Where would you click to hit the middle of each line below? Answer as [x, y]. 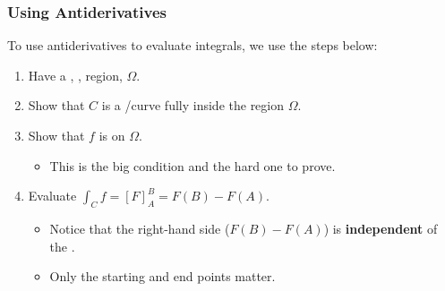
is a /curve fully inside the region [193, 105]
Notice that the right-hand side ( [140, 228]
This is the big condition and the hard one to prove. [193, 165]
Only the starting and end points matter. [163, 276]
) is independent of [381, 228]
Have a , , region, [75, 75]
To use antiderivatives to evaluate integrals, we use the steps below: [193, 45]
